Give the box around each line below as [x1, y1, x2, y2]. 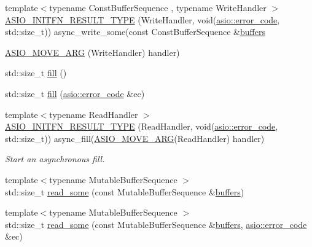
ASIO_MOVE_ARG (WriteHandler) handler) [5, 45, 180, 58]
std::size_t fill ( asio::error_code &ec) [5, 87, 145, 100]
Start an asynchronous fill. [5, 152, 105, 165]
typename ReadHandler [49, 108, 138, 120]
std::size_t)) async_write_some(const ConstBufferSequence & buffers [5, 25, 265, 38]
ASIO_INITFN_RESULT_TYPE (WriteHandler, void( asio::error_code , [5, 13, 280, 26]
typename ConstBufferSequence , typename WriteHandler [49, 1, 267, 14]
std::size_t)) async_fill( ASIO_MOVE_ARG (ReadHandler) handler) [5, 131, 265, 144]
